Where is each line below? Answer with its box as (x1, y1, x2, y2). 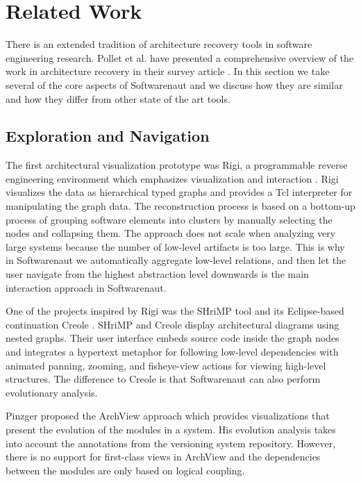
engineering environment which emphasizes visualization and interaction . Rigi (6, 171, 339, 185)
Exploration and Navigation (6, 125, 210, 147)
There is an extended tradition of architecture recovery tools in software (6, 37, 312, 51)
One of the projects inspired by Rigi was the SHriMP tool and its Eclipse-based (6, 304, 344, 318)
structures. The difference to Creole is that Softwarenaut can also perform (6, 372, 321, 386)
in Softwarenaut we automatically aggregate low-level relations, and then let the (6, 253, 346, 267)
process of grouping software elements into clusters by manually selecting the (6, 212, 333, 226)
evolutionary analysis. (6, 385, 98, 399)
